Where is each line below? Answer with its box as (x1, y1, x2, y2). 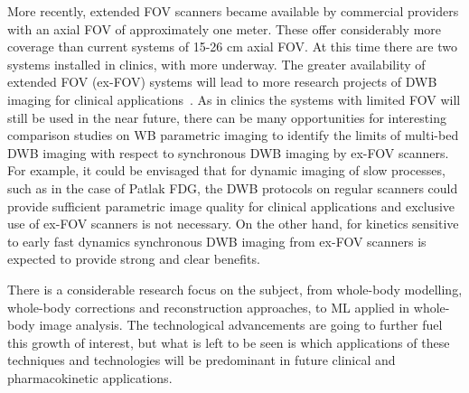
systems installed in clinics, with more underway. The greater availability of (7, 54, 426, 73)
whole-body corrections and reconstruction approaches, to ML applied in (7, 297, 410, 316)
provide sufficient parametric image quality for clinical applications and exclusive (7, 196, 455, 215)
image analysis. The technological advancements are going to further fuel (39, 315, 443, 334)
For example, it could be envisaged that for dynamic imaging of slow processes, (7, 161, 446, 180)
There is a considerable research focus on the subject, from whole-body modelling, (7, 279, 463, 298)
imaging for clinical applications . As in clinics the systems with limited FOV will (7, 89, 461, 108)
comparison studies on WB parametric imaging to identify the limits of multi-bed (7, 126, 459, 145)
